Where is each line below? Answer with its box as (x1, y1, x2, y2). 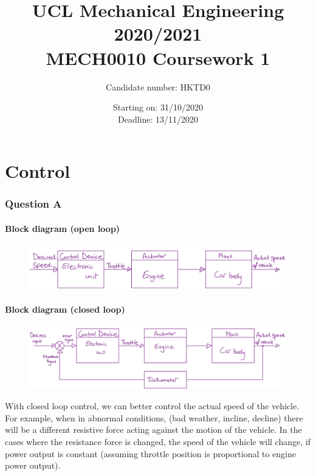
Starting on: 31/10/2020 (113, 101, 203, 114)
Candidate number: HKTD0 (106, 80, 210, 93)
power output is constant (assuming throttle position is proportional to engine (5, 447, 296, 460)
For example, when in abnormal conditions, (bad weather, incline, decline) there (5, 411, 303, 424)
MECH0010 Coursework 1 (46, 45, 270, 70)
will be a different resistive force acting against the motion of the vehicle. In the (5, 423, 302, 436)
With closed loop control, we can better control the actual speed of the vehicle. (5, 399, 300, 412)
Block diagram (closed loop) (5, 302, 125, 315)
